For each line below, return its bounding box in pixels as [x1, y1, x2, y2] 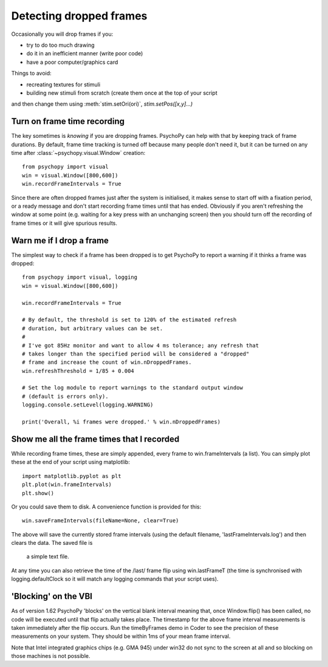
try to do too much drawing [26, 41, 95, 49]
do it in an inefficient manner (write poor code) [26, 50, 143, 57]
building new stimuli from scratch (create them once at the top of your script [26, 89, 218, 97]
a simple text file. [26, 553, 69, 560]
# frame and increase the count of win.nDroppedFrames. [22, 359, 192, 366]
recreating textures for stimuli [26, 81, 100, 88]
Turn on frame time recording [11, 116, 125, 127]
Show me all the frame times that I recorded [11, 434, 180, 444]
